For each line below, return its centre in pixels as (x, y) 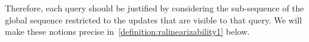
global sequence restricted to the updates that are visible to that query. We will (154, 19)
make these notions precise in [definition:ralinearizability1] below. (127, 31)
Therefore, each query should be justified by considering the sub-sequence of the (154, 8)
